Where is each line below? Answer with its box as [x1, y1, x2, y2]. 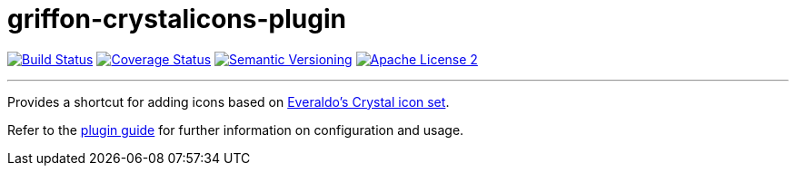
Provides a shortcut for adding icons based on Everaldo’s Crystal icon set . [7, 93, 450, 110]
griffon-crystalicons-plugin [7, 4, 346, 34]
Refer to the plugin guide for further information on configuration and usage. [7, 121, 464, 138]
